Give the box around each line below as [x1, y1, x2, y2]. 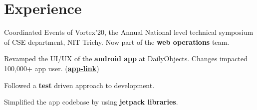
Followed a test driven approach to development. [4, 80, 155, 90]
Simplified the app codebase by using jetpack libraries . [4, 97, 178, 107]
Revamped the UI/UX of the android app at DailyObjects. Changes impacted [4, 53, 248, 64]
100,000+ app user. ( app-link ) [4, 63, 99, 73]
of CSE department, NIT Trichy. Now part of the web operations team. [4, 36, 230, 47]
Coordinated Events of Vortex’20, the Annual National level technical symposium [4, 27, 254, 37]
